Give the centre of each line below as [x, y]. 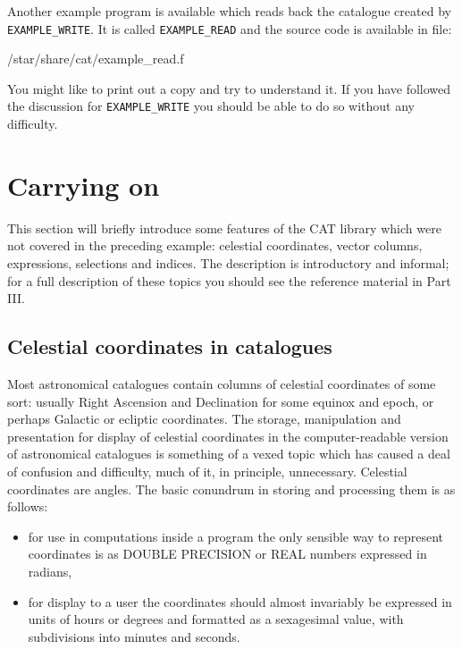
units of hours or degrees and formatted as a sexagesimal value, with [216, 619]
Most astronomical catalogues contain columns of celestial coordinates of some [222, 383]
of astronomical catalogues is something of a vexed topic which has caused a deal [229, 454]
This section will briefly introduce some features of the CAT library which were [224, 228]
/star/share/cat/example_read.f [96, 59]
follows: [28, 506]
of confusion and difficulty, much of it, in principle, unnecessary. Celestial [207, 471]
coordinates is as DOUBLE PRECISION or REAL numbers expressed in [227, 554]
